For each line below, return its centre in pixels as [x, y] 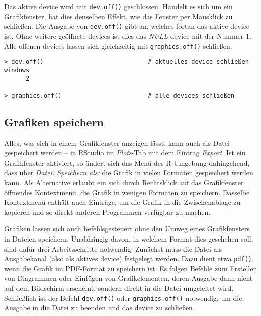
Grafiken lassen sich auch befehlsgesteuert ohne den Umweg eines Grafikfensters [127, 229]
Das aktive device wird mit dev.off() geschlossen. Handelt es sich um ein [118, 6]
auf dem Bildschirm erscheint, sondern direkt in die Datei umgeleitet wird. [119, 288]
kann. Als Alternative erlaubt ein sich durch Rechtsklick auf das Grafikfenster [124, 182]
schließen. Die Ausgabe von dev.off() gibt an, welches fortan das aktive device [127, 26]
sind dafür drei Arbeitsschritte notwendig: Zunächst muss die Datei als [113, 248]
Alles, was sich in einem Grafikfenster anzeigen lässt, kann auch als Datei [117, 143]
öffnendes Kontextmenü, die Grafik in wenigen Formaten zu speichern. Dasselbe [127, 192]
